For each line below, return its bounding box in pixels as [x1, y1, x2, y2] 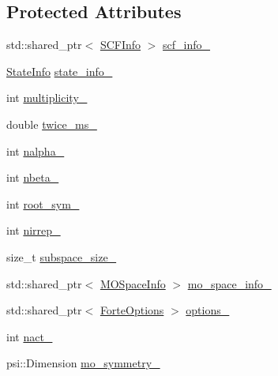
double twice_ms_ [6, 115, 97, 132]
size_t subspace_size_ [6, 248, 117, 265]
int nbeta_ [6, 169, 59, 186]
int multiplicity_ [6, 89, 88, 106]
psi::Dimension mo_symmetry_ [6, 355, 160, 371]
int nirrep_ [6, 222, 61, 239]
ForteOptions [100, 302, 164, 318]
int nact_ [6, 328, 53, 344]
